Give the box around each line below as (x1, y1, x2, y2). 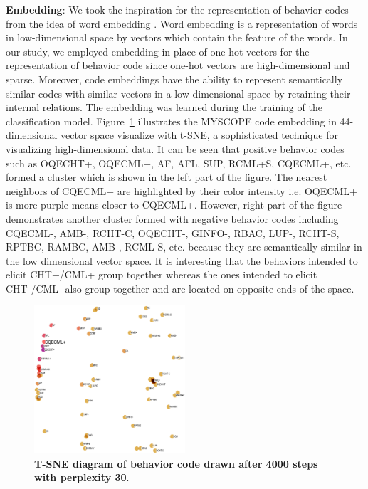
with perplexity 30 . (34, 470, 130, 485)
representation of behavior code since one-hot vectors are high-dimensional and (6, 58, 350, 73)
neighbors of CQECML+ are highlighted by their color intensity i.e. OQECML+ (6, 183, 357, 198)
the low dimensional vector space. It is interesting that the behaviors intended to (6, 253, 358, 268)
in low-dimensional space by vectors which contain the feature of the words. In (6, 30, 348, 45)
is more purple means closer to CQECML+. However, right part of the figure (6, 197, 342, 212)
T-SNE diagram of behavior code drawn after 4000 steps (34, 456, 318, 470)
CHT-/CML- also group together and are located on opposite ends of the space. (6, 280, 354, 295)
